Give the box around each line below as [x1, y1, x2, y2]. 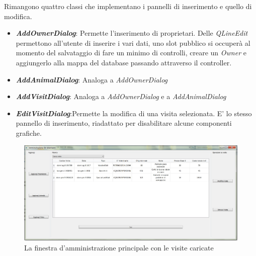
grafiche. [16, 127, 42, 138]
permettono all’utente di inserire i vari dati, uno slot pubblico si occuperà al [16, 37, 250, 48]
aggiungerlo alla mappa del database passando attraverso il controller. [16, 57, 232, 67]
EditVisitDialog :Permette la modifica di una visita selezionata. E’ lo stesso [16, 108, 252, 118]
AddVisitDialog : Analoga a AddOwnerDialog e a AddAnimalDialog [16, 91, 226, 102]
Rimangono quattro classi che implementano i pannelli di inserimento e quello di [4, 1, 252, 11]
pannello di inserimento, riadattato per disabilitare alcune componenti [16, 118, 232, 128]
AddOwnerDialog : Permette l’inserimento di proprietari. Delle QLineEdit [16, 28, 248, 38]
